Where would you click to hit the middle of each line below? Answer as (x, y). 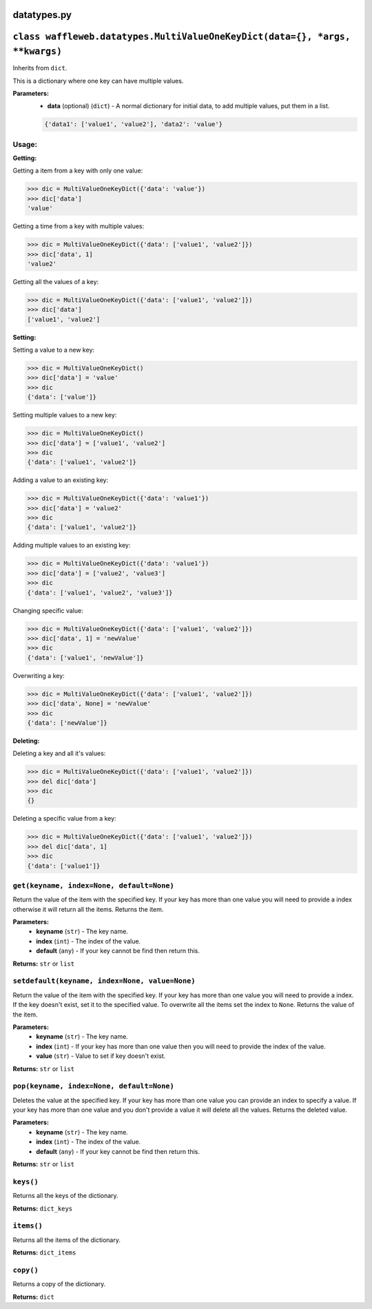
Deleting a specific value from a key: (64, 819)
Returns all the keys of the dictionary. (65, 1196)
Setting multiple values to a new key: (65, 415)
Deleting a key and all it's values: (59, 753)
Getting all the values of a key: (56, 281)
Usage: (25, 144)
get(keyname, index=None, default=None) (94, 885)
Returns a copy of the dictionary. (59, 1284)
